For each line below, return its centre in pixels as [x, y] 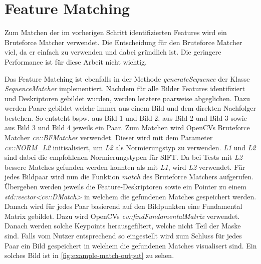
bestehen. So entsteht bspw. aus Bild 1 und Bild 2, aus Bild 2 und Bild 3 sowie [126, 117]
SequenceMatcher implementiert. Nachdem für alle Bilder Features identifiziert [125, 88]
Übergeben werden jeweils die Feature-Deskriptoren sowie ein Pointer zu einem [125, 187]
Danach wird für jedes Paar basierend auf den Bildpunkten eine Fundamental [123, 206]
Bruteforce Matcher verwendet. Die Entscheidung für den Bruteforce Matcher [123, 42]
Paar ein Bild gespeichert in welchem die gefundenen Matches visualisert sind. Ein [131, 245]
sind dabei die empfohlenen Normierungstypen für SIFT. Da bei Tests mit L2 [123, 157]
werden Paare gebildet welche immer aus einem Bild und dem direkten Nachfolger [130, 108]
